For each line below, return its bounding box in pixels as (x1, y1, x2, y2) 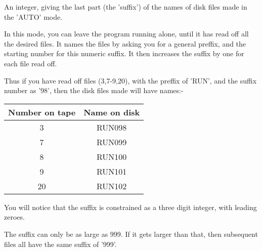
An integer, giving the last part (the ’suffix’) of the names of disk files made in (4, 2, 247, 12)
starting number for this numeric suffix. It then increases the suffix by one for (4, 48, 244, 59)
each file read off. (4, 58, 57, 68)
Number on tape (8, 106, 76, 118)
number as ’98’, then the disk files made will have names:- (4, 85, 184, 96)
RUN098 (97, 121, 127, 133)
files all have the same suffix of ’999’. (4, 238, 117, 249)
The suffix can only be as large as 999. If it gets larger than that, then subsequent (4, 228, 258, 239)
